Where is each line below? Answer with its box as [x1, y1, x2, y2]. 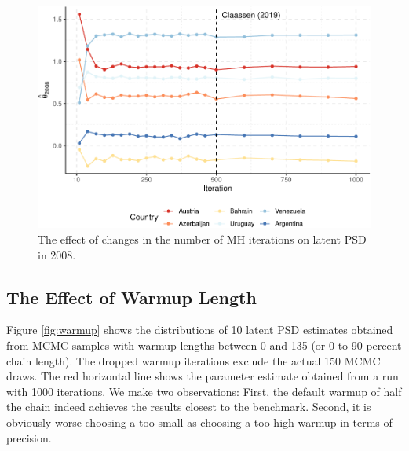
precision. [6, 429, 52, 445]
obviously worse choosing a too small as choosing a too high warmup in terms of [6, 413, 393, 430]
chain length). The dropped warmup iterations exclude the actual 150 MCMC [6, 352, 381, 368]
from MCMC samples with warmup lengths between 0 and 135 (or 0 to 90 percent [6, 336, 402, 353]
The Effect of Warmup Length [6, 284, 257, 309]
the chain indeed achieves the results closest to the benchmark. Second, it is [6, 398, 371, 415]
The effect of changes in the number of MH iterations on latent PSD [38, 230, 367, 247]
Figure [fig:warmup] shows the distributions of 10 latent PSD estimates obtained [6, 321, 393, 338]
